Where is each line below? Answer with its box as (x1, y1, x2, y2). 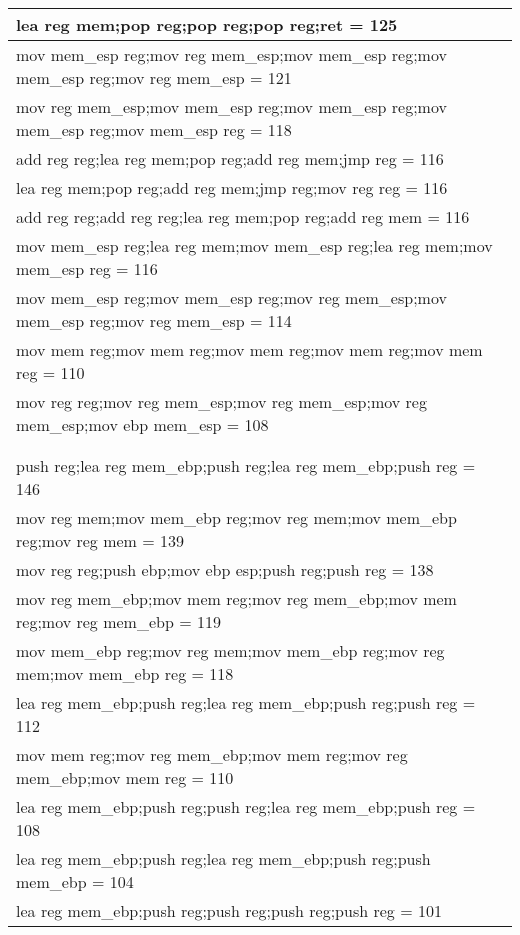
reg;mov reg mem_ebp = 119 (16, 610, 221, 633)
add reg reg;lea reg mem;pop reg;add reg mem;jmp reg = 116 (16, 147, 444, 170)
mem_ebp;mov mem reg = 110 (16, 766, 234, 789)
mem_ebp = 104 (16, 870, 134, 893)
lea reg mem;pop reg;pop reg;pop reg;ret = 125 (16, 13, 398, 36)
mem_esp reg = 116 (16, 257, 158, 280)
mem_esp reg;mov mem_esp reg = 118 (16, 118, 292, 141)
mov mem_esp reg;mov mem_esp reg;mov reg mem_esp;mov (16, 286, 447, 309)
